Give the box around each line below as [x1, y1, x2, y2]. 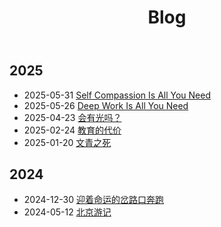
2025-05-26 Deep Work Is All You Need [23, 99, 189, 111]
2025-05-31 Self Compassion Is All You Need [23, 89, 211, 101]
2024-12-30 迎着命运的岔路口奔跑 [23, 194, 164, 206]
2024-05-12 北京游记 [23, 206, 112, 218]
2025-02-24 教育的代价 [23, 124, 122, 136]
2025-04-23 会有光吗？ [23, 111, 122, 123]
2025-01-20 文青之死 [23, 136, 112, 148]
